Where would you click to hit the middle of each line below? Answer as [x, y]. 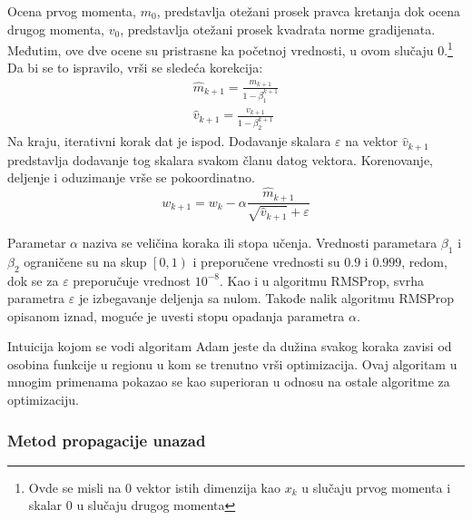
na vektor [372, 141]
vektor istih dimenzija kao [208, 487]
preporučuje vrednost [132, 280]
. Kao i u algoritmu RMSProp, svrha [322, 280]
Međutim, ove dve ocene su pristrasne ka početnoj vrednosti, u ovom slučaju [221, 49]
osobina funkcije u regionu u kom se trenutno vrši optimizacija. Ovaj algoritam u [232, 363]
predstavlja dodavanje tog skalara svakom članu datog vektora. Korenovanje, [221, 159]
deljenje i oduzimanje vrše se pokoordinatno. [131, 177]
